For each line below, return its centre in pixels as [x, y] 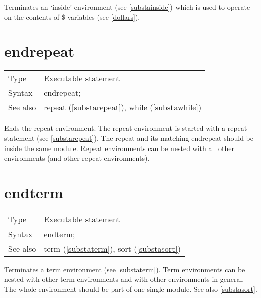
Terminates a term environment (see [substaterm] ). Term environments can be [125, 269]
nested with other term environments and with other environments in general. [124, 279]
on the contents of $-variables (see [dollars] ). [72, 16]
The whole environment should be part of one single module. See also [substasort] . [131, 289]
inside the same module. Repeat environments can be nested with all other [119, 148]
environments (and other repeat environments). [77, 158]
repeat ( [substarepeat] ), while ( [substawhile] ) [123, 107]
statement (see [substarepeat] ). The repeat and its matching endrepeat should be [129, 138]
